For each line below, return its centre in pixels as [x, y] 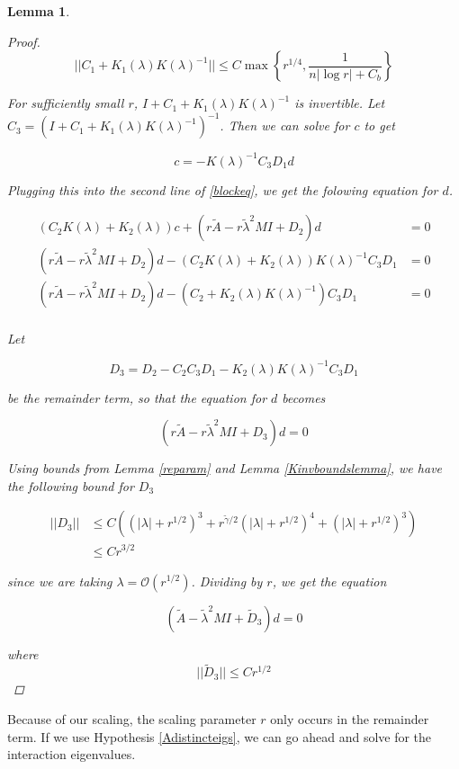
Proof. [24, 41]
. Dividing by [227, 581]
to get [379, 125]
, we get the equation [329, 581]
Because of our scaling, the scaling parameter [132, 718]
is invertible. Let [340, 103]
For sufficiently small [66, 103]
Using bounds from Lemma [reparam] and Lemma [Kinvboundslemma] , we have [225, 468]
